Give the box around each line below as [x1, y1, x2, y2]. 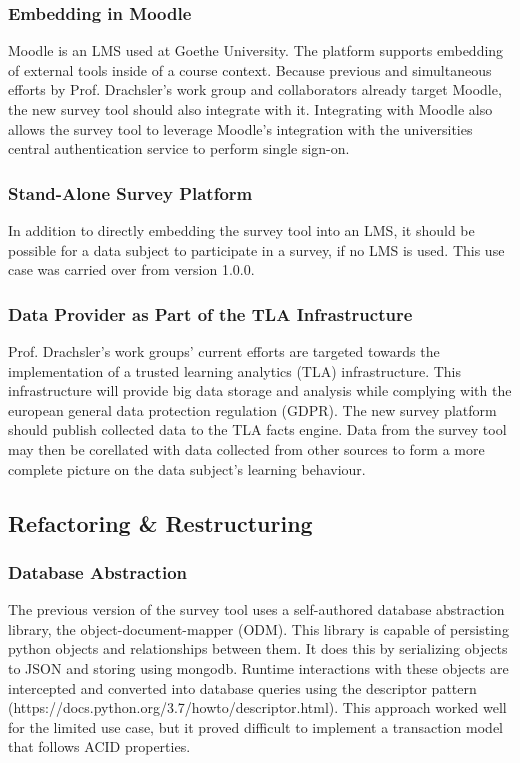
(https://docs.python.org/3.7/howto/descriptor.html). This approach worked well [8, 697, 507, 718]
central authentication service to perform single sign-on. [8, 138, 350, 159]
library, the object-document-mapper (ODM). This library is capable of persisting [8, 618, 509, 639]
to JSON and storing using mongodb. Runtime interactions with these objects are [8, 657, 509, 678]
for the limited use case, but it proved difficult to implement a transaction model [8, 716, 503, 737]
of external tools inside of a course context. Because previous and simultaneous [8, 59, 492, 80]
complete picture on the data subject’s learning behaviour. [8, 458, 366, 479]
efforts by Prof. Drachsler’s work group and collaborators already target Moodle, [8, 79, 502, 100]
